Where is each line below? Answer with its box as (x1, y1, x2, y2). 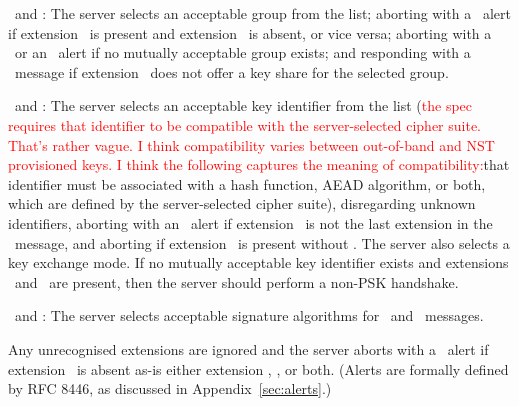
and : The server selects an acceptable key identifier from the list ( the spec (14, 95, 473, 116)
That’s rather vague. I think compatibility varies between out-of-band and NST (8, 134, 495, 155)
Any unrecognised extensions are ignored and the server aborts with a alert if (8, 338, 489, 359)
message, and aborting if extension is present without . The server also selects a (14, 232, 510, 253)
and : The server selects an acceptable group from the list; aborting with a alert (14, 3, 511, 23)
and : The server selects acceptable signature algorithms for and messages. (14, 305, 484, 326)
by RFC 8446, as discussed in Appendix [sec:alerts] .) (8, 378, 332, 399)
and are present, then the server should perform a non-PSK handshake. (14, 271, 459, 292)
